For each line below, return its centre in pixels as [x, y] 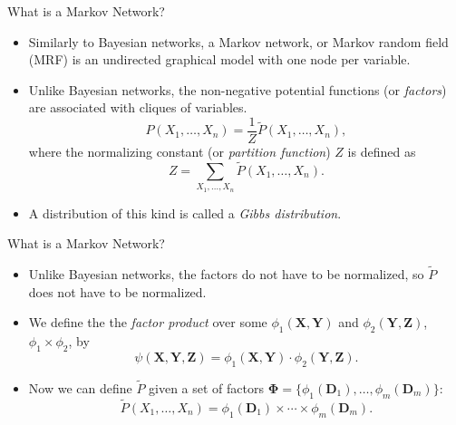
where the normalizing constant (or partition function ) [179, 152]
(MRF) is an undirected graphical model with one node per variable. [219, 59]
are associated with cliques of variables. [138, 107]
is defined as [382, 152]
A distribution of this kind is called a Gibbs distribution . [185, 212]
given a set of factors [207, 387]
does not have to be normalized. [117, 291]
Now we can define [80, 387]
